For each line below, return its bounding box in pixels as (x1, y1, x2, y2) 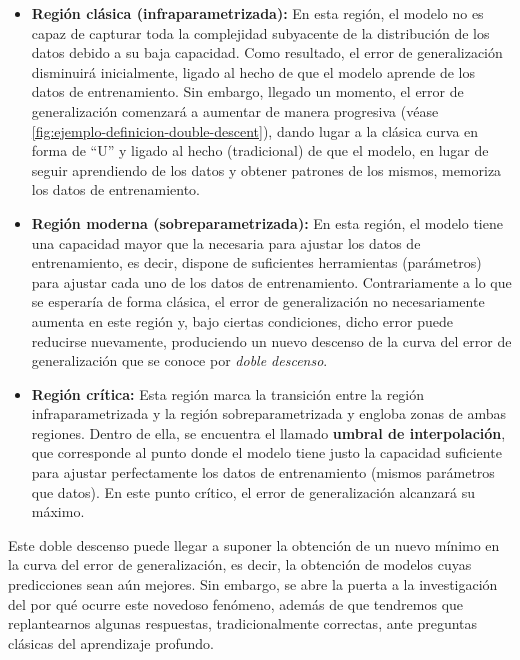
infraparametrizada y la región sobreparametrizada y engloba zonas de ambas (31, 403, 506, 424)
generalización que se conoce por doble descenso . (31, 350, 328, 371)
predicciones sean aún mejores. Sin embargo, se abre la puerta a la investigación (8, 574, 498, 595)
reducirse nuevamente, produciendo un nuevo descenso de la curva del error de (31, 330, 512, 351)
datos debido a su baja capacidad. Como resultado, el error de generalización (31, 42, 503, 63)
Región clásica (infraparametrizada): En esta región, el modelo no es (31, 3, 484, 23)
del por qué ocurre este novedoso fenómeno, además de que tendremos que (8, 593, 464, 614)
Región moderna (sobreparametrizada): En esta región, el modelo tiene (31, 212, 503, 233)
